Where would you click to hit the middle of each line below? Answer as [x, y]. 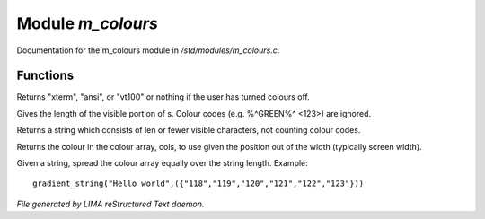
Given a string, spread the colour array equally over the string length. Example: [163, 163]
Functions [45, 76]
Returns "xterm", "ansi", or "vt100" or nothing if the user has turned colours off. [163, 97]
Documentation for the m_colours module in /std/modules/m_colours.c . [148, 50]
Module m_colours [88, 23]
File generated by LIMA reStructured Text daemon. [110, 204]
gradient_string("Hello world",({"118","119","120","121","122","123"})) [198, 184]
